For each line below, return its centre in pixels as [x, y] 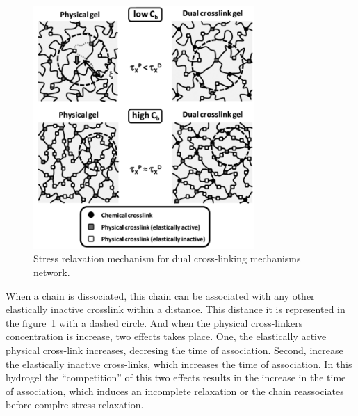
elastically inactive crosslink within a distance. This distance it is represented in [176, 309]
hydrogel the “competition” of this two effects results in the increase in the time [176, 377]
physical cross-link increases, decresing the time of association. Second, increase [174, 350]
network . [52, 272]
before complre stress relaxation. [75, 405]
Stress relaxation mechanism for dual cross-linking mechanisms [167, 258]
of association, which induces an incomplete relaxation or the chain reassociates [175, 391]
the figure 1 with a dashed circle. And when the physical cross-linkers [154, 322]
